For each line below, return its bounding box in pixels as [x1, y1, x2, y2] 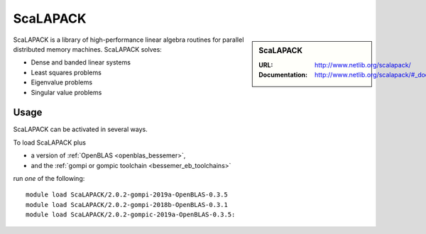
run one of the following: [13, 174, 85, 182]
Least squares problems [31, 68, 102, 77]
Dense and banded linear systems [31, 58, 131, 67]
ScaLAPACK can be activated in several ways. [13, 125, 148, 134]
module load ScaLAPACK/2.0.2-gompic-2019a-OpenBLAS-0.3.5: [26, 211, 236, 219]
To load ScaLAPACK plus [13, 138, 87, 147]
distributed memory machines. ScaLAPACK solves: [13, 45, 163, 53]
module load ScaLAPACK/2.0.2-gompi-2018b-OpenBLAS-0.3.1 [26, 201, 229, 208]
